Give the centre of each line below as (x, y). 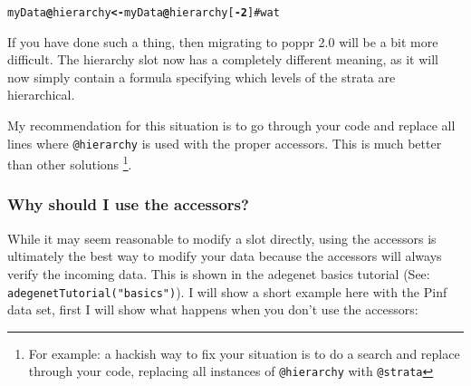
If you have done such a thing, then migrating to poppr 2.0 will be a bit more (223, 41)
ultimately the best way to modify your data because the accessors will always (225, 256)
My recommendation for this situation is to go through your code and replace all (231, 125)
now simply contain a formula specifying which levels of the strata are (202, 77)
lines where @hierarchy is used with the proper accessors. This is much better (225, 143)
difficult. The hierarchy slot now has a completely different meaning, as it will (223, 59)
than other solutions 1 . (70, 163)
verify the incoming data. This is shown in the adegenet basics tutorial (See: (219, 273)
